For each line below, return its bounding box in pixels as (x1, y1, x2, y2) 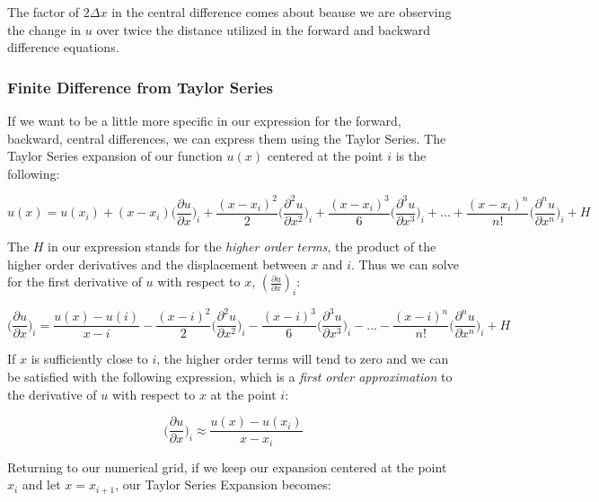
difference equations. (7, 38, 119, 57)
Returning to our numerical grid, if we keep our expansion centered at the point (7, 457, 447, 476)
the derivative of (7, 384, 97, 403)
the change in (7, 20, 82, 39)
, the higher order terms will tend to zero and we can (156, 349, 449, 368)
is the (395, 146, 427, 165)
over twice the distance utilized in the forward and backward (96, 20, 431, 39)
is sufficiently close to (31, 349, 148, 368)
